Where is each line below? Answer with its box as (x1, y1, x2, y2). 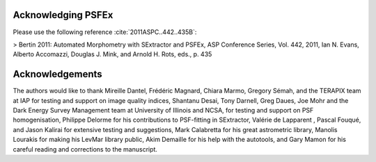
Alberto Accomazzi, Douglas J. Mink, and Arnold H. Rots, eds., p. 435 (13, 50, 212, 58)
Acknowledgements (13, 68, 102, 80)
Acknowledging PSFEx (13, 9, 113, 21)
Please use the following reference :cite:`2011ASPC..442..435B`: (13, 28, 197, 36)
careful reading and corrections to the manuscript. (13, 145, 158, 153)
